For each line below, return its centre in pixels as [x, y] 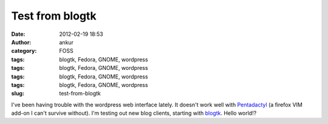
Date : [18, 34]
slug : [18, 94]
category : [24, 51]
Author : [21, 42]
